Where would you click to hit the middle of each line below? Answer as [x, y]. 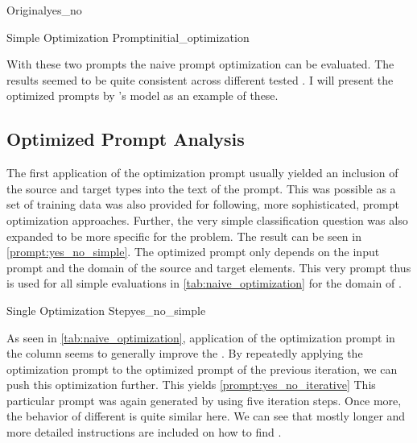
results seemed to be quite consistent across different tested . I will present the [200, 79]
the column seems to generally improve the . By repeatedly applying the [185, 353]
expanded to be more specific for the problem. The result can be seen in [184, 236]
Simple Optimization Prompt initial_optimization [128, 37]
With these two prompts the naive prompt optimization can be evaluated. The [200, 64]
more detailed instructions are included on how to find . [144, 432]
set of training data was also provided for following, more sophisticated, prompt [203, 204]
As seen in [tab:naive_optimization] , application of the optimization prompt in [201, 337]
